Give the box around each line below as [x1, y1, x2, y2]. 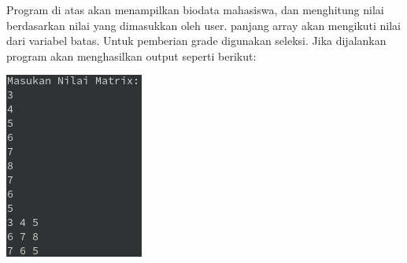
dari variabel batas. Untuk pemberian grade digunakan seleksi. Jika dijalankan [6, 32, 387, 49]
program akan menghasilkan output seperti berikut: [6, 47, 257, 64]
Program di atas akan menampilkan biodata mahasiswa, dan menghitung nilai [6, 2, 384, 17]
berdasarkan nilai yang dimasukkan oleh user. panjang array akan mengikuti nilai [6, 17, 401, 33]
